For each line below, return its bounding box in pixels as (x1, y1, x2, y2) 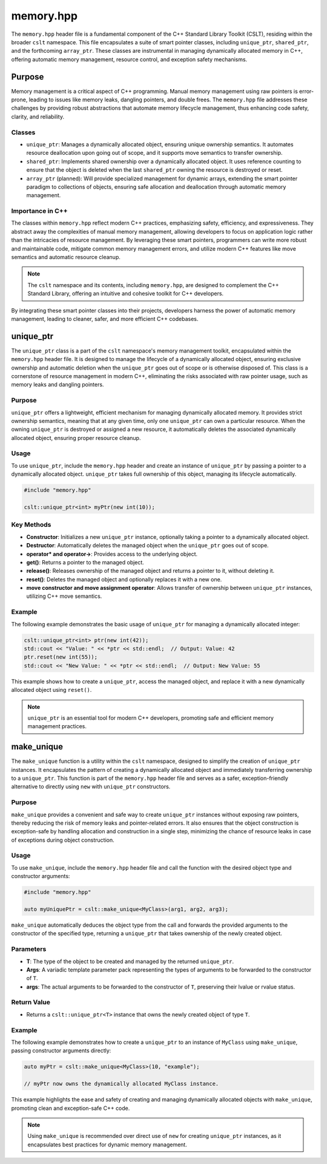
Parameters (11, 945, 47, 953)
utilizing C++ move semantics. (26, 592, 102, 600)
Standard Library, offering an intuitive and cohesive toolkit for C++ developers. (27, 290, 224, 297)
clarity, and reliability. (11, 113, 65, 120)
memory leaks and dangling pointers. (11, 381, 104, 388)
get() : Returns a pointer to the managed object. (26, 558, 145, 566)
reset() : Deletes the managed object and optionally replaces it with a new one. (26, 575, 222, 583)
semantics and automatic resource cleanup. (11, 253, 121, 260)
